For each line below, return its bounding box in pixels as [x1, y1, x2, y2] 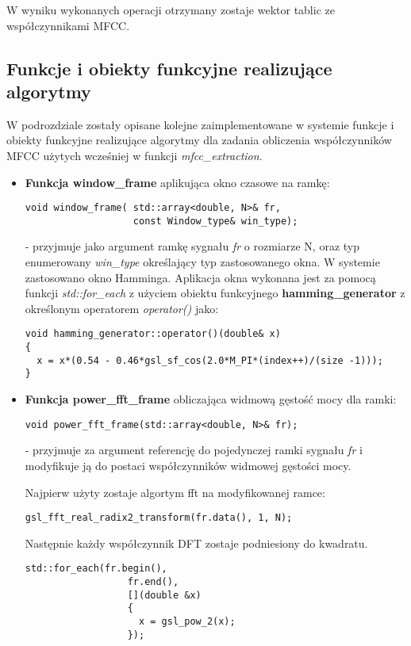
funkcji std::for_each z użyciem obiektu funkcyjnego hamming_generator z [25, 285, 405, 301]
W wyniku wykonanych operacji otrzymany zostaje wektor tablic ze [6, 2, 335, 17]
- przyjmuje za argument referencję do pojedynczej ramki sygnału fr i [25, 441, 363, 458]
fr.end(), [127, 576, 179, 587]
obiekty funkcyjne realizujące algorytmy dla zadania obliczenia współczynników [6, 132, 392, 148]
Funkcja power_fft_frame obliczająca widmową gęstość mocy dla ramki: [25, 391, 397, 407]
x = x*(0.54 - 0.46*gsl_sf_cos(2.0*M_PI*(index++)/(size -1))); [36, 354, 383, 366]
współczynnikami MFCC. [6, 17, 130, 33]
